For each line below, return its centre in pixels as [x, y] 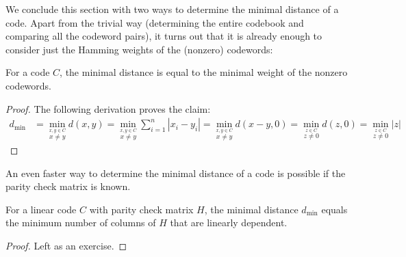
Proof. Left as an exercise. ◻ [66, 245]
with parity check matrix [141, 209]
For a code [28, 72]
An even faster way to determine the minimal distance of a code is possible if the [176, 173]
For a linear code [41, 209]
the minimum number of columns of [81, 222]
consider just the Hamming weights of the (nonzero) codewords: [139, 49]
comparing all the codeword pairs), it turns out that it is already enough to [164, 36]
